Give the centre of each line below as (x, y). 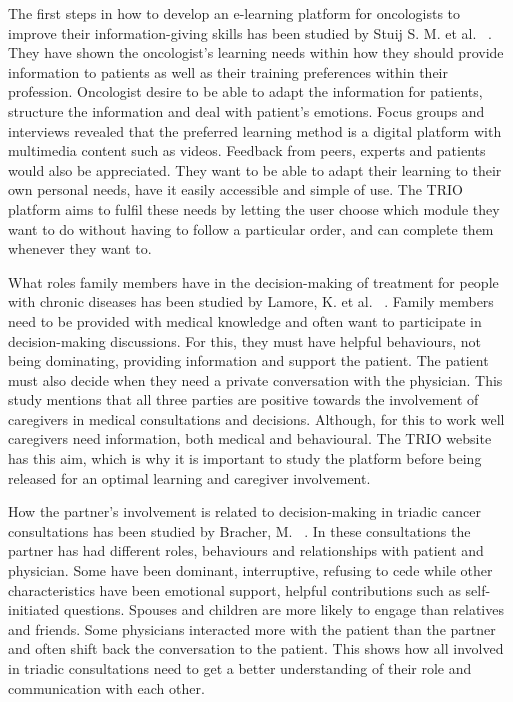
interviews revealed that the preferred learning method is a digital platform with (255, 130)
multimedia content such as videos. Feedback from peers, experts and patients (247, 150)
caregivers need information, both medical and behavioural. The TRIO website (250, 438)
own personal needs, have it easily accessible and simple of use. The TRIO (235, 189)
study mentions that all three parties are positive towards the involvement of (243, 399)
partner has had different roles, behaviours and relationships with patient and (246, 550)
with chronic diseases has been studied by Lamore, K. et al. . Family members (251, 301)
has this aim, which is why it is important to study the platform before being (245, 458)
